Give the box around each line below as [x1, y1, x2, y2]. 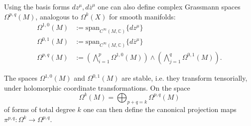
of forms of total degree [4, 104, 75, 115]
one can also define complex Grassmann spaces [98, 1, 241, 11]
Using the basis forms [4, 1, 70, 11]
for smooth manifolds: [109, 11, 176, 21]
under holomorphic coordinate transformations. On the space [4, 82, 190, 93]
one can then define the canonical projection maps [83, 104, 237, 115]
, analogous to [35, 11, 78, 21]
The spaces [4, 73, 38, 83]
